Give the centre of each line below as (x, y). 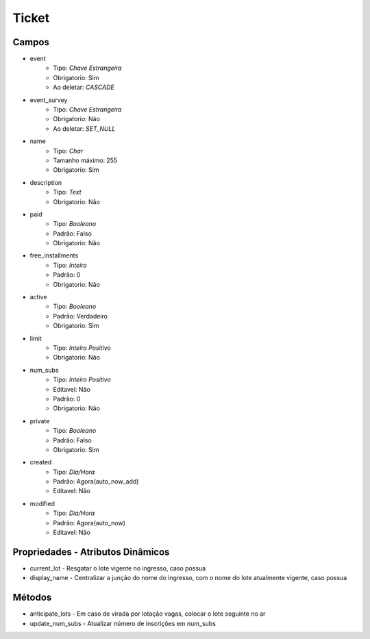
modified (42, 503)
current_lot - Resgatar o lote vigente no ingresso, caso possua (118, 568)
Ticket (31, 18)
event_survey (49, 100)
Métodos (32, 598)
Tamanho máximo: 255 (85, 160)
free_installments (54, 255)
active (38, 297)
